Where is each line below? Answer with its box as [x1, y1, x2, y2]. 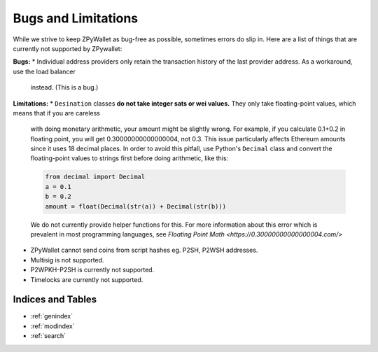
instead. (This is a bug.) [30, 83, 99, 92]
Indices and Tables [13, 294, 97, 306]
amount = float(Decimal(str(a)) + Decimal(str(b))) [45, 202, 227, 210]
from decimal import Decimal [45, 173, 146, 181]
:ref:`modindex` [30, 322, 75, 330]
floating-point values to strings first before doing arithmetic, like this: [30, 154, 229, 162]
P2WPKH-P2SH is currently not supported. [30, 266, 155, 274]
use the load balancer [13, 67, 76, 76]
